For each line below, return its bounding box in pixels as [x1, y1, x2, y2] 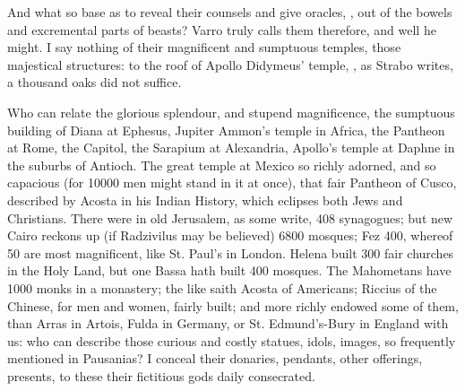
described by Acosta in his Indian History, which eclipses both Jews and [7, 190, 403, 209]
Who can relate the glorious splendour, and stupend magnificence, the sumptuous [7, 102, 455, 121]
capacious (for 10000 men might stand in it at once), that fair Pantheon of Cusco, [7, 173, 457, 192]
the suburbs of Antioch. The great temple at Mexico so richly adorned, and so [7, 155, 436, 174]
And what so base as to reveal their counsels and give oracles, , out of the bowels [7, 3, 452, 21]
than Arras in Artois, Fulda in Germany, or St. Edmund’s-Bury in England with [7, 314, 449, 333]
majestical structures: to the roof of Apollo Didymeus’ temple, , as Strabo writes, [7, 55, 453, 74]
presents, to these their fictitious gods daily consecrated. [7, 366, 315, 385]
